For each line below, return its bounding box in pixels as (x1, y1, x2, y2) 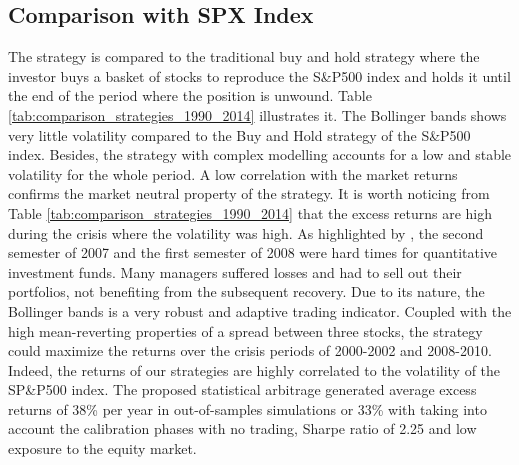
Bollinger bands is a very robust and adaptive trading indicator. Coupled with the (8, 300, 512, 321)
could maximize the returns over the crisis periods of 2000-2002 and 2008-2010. (8, 340, 492, 361)
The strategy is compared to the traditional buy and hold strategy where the (8, 46, 480, 67)
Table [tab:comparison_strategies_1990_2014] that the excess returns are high (8, 202, 493, 223)
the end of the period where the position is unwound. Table (8, 85, 372, 106)
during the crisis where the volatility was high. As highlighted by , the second (8, 222, 484, 243)
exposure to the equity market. (8, 438, 197, 459)
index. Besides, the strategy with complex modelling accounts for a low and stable (8, 144, 512, 165)
